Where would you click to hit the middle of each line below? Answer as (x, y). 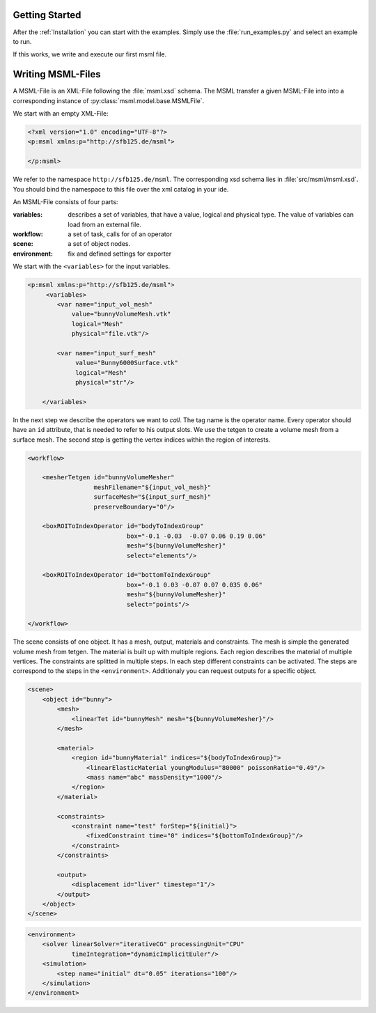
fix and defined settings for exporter (120, 254)
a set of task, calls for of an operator (120, 234)
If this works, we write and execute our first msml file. (90, 54)
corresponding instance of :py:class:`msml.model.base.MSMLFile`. (109, 100)
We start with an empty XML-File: (61, 113)
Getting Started (47, 15)
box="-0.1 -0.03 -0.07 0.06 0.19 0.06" (196, 536)
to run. (22, 41)
